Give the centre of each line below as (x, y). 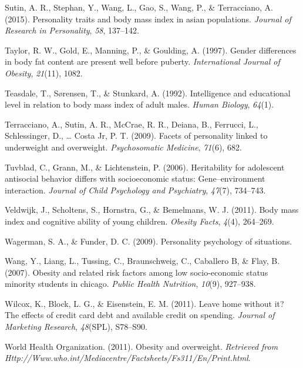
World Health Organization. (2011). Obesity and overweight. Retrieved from (142, 346)
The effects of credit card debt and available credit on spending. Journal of (140, 315)
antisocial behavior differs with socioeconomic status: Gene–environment (135, 178)
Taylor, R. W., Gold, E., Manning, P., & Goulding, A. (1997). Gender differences (151, 50)
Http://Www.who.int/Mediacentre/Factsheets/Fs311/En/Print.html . (128, 358)
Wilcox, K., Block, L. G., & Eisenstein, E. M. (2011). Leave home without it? (144, 303)
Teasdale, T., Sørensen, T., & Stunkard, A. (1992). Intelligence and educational (148, 93)
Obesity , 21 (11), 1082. (44, 73)
